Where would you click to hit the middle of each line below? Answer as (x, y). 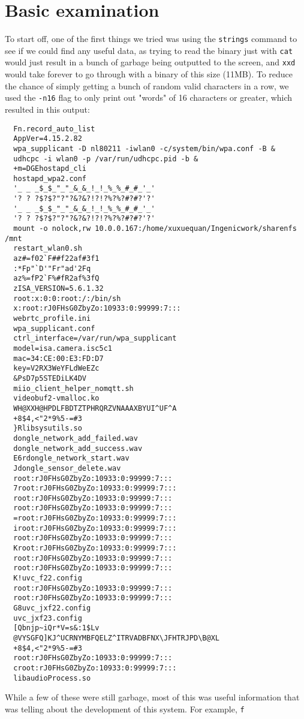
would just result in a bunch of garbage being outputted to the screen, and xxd (150, 62)
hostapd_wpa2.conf (50, 178)
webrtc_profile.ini (52, 318)
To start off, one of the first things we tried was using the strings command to (151, 39)
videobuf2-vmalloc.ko (56, 398)
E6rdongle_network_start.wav (71, 458)
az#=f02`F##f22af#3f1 (56, 259)
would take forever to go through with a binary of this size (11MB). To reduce (149, 74)
